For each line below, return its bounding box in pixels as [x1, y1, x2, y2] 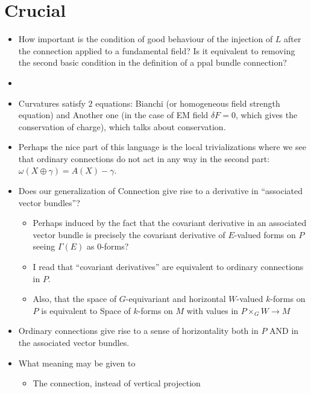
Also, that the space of [33, 292, 117, 305]
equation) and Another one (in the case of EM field [18, 108, 209, 121]
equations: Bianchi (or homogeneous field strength [95, 96, 280, 109]
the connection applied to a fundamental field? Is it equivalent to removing [18, 44, 295, 57]
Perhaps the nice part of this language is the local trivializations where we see [18, 140, 306, 153]
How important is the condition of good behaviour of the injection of [18, 33, 273, 45]
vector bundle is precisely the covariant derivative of [33, 228, 225, 241]
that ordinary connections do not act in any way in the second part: [18, 152, 270, 165]
